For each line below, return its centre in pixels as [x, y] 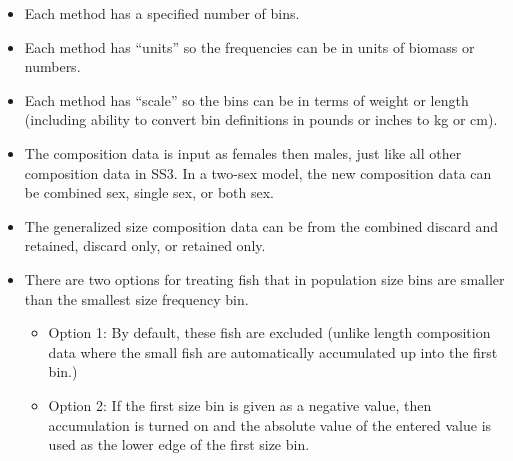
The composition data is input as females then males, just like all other [243, 152]
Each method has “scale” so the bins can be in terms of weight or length [246, 99]
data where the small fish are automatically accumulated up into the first [273, 351]
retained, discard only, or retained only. [145, 245]
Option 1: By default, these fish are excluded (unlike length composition [269, 332]
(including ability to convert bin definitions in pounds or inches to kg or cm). [261, 119]
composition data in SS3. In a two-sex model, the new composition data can [258, 172]
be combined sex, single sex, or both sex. [149, 192]
